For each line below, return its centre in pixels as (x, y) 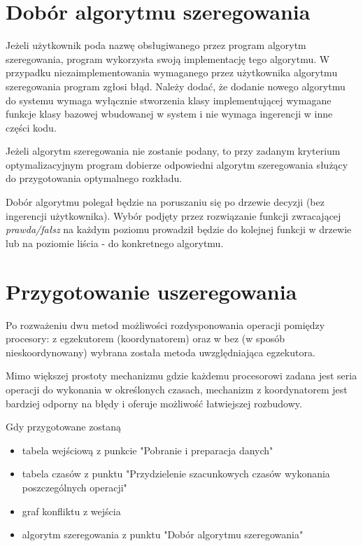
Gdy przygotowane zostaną (64, 427)
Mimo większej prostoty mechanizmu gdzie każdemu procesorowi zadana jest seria (181, 376)
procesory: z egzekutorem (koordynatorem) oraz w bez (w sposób (145, 338)
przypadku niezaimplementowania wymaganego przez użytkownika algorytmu (172, 72)
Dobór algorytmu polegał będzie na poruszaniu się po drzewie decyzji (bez (165, 202)
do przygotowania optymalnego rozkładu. (94, 178)
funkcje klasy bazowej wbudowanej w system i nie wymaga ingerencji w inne (169, 114)
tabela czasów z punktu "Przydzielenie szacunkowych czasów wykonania (176, 474)
